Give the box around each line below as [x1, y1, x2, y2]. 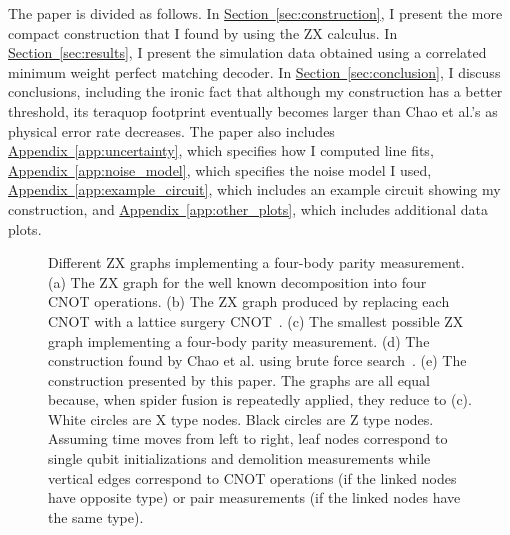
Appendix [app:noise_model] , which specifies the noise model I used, [8, 159, 432, 180]
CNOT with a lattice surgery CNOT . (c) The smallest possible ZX [48, 310, 464, 331]
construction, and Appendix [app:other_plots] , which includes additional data [8, 198, 488, 219]
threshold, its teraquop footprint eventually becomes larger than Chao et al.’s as [8, 100, 498, 121]
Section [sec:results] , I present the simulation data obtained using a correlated [8, 42, 487, 63]
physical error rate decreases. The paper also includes [8, 120, 335, 141]
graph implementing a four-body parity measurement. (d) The [48, 330, 430, 351]
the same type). [48, 506, 144, 527]
